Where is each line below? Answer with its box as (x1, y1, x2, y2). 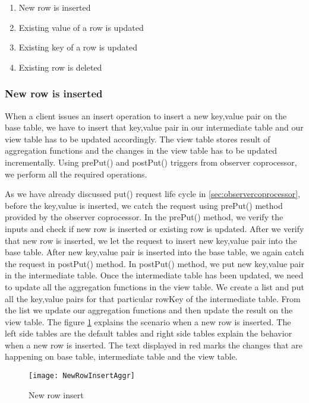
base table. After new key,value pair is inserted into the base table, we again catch (5, 246, 304, 258)
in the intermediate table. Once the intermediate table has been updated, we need (5, 269, 304, 281)
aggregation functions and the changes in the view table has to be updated (5, 144, 278, 157)
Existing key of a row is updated (18, 41, 137, 53)
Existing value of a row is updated (18, 21, 144, 33)
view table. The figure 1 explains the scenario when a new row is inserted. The (5, 315, 291, 328)
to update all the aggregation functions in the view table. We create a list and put (5, 280, 304, 293)
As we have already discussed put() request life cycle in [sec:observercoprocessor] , (5, 188, 301, 200)
